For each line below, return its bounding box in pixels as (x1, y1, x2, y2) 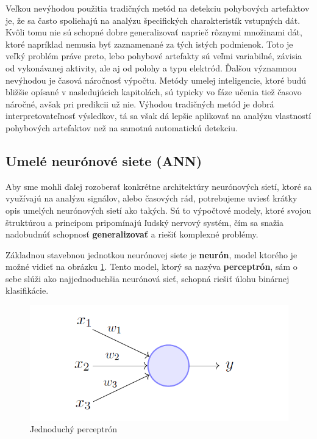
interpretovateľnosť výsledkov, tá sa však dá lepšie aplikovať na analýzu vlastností (5, 109, 312, 122)
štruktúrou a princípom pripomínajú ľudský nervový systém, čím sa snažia (5, 216, 284, 228)
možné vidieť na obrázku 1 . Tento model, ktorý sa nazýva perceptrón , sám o (5, 260, 297, 273)
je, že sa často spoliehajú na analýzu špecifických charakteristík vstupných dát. (5, 13, 301, 26)
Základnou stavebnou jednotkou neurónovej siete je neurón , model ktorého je (5, 248, 297, 261)
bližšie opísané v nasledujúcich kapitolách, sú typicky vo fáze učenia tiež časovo (5, 85, 302, 98)
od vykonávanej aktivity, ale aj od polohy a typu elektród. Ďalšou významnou (5, 61, 297, 74)
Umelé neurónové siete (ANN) (5, 151, 202, 170)
